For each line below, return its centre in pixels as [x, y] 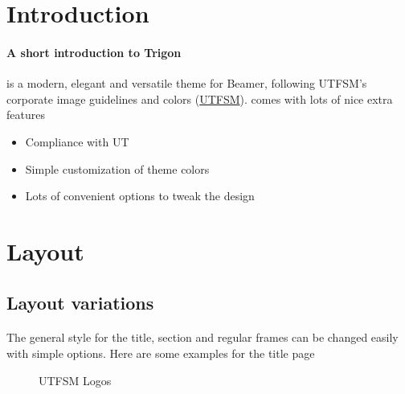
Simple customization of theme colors [117, 168]
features [26, 115]
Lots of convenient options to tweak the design [140, 196]
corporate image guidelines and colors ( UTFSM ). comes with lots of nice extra [200, 98]
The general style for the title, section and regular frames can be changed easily [202, 337]
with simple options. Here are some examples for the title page [161, 353]
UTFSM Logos [75, 380]
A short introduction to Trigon [94, 52]
